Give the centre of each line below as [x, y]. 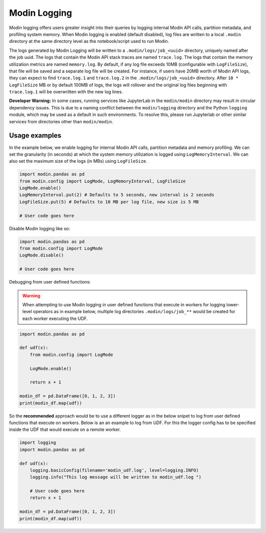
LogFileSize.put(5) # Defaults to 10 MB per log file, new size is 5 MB [109, 202]
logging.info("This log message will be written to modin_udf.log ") [116, 477]
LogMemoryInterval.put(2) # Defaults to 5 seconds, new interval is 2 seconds [117, 195]
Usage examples [35, 136]
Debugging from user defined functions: [50, 282]
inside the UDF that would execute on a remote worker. [65, 429]
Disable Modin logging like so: [40, 228]
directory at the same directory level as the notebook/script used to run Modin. [89, 41]
